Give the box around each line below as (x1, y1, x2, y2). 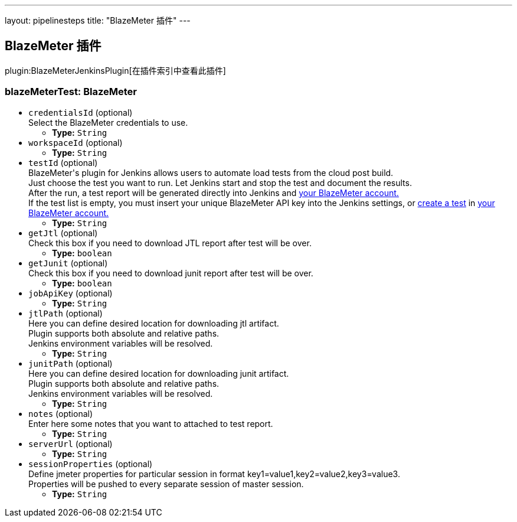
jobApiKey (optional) (28, 288, 113, 298)
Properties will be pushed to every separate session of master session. (28, 478, 304, 489)
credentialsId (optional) (28, 107, 133, 118)
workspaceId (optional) (28, 137, 123, 148)
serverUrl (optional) (28, 438, 113, 449)
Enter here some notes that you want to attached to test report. (28, 418, 273, 429)
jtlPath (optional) (28, 308, 103, 318)
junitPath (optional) (28, 358, 113, 368)
